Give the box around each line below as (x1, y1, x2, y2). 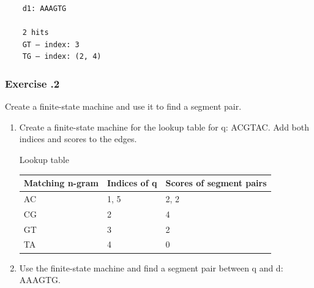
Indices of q (107, 176, 157, 189)
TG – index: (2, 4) (22, 52, 102, 61)
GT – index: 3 (22, 40, 80, 49)
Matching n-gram (23, 176, 99, 189)
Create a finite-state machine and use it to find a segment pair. (5, 100, 242, 113)
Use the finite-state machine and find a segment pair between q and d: (19, 261, 283, 274)
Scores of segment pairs (165, 176, 267, 189)
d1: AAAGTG (22, 4, 67, 13)
